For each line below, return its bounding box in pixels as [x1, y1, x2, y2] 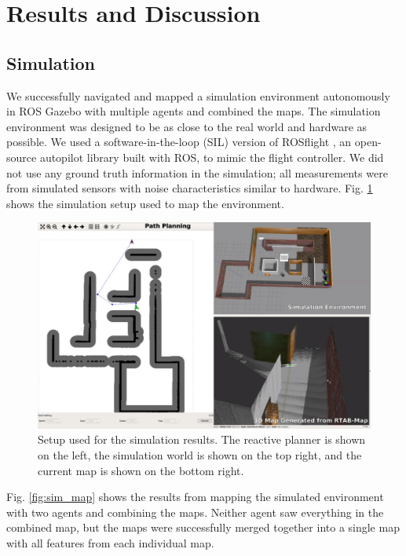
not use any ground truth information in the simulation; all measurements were [6, 164, 388, 181]
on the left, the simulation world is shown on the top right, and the [38, 447, 362, 463]
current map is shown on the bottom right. [38, 462, 244, 478]
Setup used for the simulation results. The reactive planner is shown [38, 431, 366, 448]
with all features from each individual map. [6, 535, 214, 551]
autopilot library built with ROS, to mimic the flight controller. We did [39, 148, 384, 165]
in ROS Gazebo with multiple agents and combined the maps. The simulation [6, 103, 381, 119]
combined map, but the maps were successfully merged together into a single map [6, 519, 400, 536]
